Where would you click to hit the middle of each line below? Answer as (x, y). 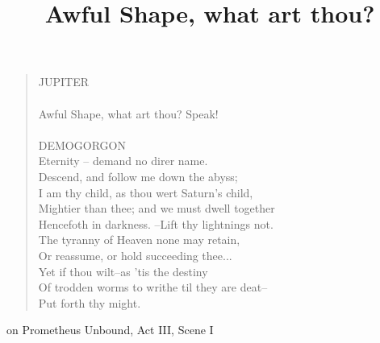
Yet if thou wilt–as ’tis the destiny (123, 271)
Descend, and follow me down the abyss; (138, 176)
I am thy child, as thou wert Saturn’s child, (146, 192)
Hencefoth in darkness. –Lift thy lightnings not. (156, 223)
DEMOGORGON (82, 145)
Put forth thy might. (90, 302)
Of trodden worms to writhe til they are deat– (153, 287)
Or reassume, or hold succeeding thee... (135, 255)
